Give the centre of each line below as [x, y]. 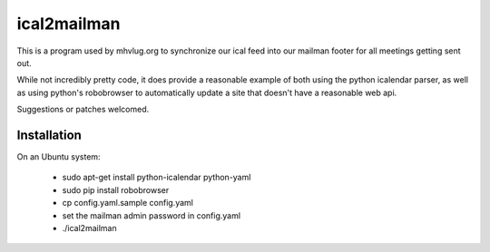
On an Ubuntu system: [59, 157]
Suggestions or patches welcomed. [83, 110]
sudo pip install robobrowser [116, 189]
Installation [49, 135]
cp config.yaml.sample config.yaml [128, 203]
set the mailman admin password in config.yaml [151, 215]
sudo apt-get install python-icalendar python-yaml [157, 178]
